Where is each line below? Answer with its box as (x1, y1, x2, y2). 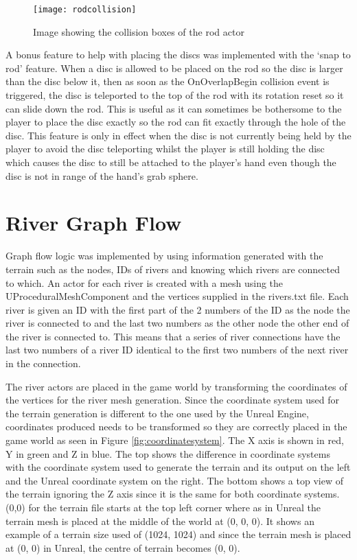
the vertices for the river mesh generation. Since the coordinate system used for (5, 393, 339, 407)
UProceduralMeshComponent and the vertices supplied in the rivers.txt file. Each (5, 289, 349, 303)
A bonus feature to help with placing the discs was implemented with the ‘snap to (5, 47, 351, 62)
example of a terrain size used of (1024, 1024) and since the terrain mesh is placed (5, 527, 352, 541)
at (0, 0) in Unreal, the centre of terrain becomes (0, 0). (5, 540, 240, 555)
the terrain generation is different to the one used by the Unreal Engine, (5, 406, 309, 420)
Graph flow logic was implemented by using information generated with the (5, 248, 323, 263)
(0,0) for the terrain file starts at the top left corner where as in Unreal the (5, 500, 321, 514)
